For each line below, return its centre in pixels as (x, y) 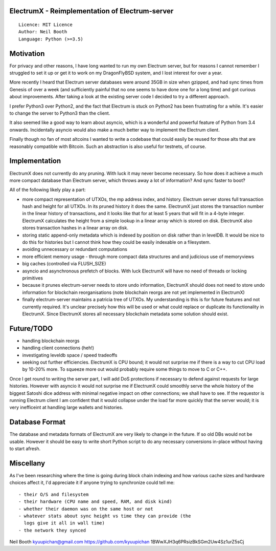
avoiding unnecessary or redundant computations (75, 249)
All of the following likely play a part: (48, 190)
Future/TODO (31, 329)
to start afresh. (25, 449)
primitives (33, 278)
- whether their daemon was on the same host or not (86, 509)
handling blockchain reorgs (51, 341)
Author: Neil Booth (43, 32)
